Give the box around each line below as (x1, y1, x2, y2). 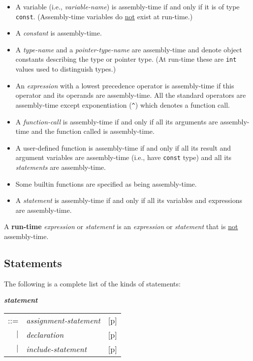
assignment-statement (26, 314, 100, 326)
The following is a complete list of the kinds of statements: (4, 278, 181, 288)
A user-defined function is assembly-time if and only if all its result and (15, 142, 231, 153)
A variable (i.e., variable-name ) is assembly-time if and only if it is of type (15, 1, 240, 11)
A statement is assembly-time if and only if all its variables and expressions (15, 195, 243, 205)
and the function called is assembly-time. (31, 126, 155, 136)
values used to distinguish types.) (15, 64, 116, 74)
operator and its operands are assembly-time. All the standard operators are (15, 90, 246, 100)
